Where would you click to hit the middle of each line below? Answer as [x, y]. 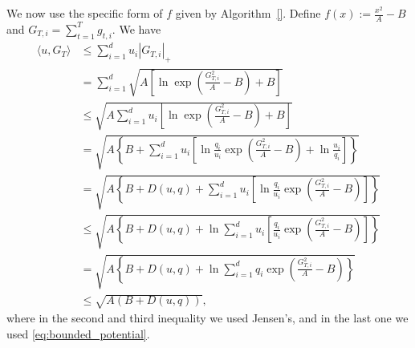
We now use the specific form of [85, 13]
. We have [136, 28]
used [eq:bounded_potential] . [78, 333]
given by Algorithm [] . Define [248, 13]
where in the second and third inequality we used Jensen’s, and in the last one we [207, 318]
